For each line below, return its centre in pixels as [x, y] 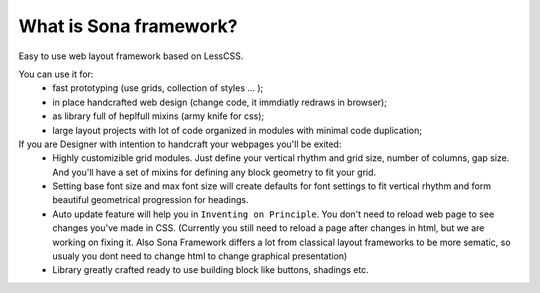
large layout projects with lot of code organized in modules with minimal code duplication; [237, 130]
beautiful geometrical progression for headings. [150, 200]
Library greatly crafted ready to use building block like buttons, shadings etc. [210, 270]
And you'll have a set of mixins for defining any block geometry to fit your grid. [214, 172]
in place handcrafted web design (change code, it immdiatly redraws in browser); [219, 102]
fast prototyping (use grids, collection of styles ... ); [158, 88]
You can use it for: [56, 74]
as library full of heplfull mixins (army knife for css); [158, 116]
